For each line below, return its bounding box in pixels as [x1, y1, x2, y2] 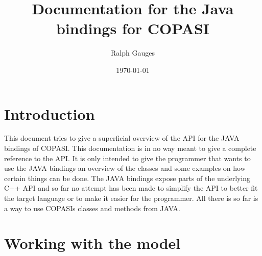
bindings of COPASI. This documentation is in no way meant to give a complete [4, 143, 256, 153]
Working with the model [4, 233, 181, 253]
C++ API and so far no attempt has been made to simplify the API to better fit [4, 183, 258, 193]
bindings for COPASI [56, 18, 210, 39]
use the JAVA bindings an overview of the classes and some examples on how [4, 163, 246, 173]
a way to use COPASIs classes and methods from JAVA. [4, 202, 181, 213]
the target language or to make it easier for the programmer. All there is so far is [4, 193, 258, 203]
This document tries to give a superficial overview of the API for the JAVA [4, 133, 240, 143]
